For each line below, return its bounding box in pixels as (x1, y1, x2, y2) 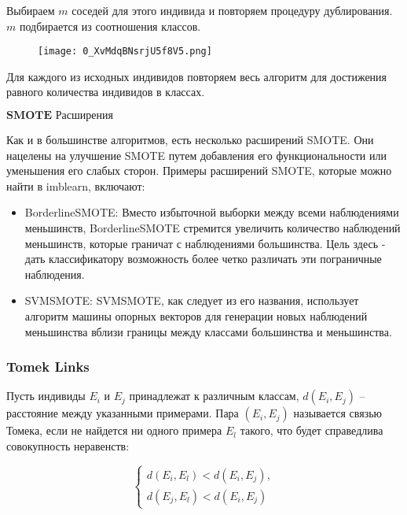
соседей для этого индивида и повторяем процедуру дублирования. (71, 2, 393, 18)
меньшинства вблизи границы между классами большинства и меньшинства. (24, 323, 392, 339)
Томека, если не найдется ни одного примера (6, 422, 222, 439)
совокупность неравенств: (6, 437, 130, 454)
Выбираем (6, 2, 55, 18)
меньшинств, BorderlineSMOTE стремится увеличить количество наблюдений (24, 220, 401, 235)
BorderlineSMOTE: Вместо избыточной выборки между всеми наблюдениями (24, 204, 399, 220)
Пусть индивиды (6, 387, 86, 404)
